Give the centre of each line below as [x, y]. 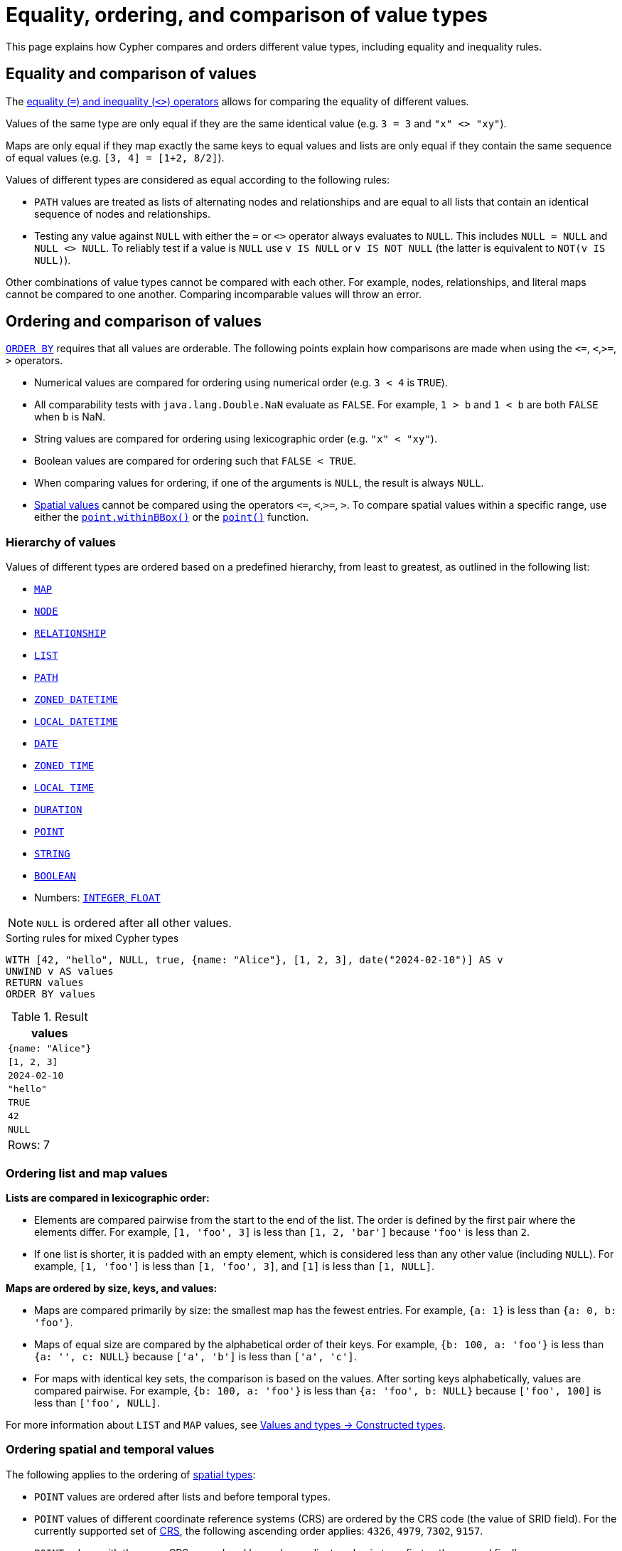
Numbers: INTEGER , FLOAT [97, 898]
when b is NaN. [70, 417]
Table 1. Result [49, 1017]
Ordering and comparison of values [134, 322]
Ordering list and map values [87, 1173]
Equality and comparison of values [131, 74]
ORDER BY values [51, 994]
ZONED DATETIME [76, 700]
